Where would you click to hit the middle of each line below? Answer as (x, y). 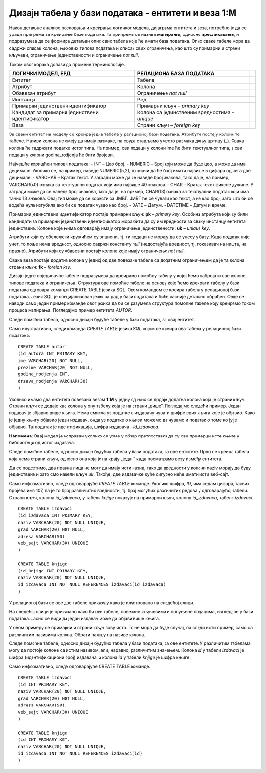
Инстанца (24, 100)
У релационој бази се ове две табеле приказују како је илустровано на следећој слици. (102, 603)
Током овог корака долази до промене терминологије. (67, 64)
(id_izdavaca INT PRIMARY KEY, (56, 516)
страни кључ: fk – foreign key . (40, 267)
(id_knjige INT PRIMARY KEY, (53, 571)
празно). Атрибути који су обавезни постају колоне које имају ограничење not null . (97, 251)
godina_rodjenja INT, (44, 374)
